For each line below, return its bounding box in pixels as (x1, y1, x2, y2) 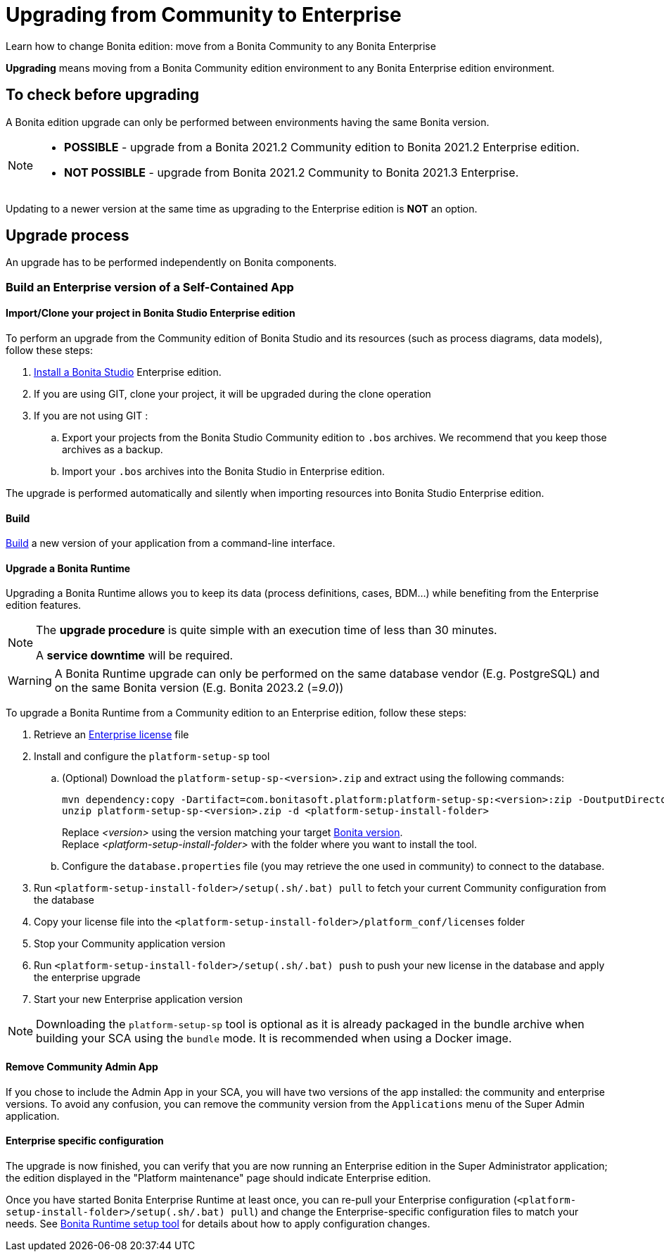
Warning (8, 674, 52, 688)
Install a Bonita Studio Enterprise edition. (34, 366, 222, 379)
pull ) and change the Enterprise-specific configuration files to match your (231, 1205, 579, 1218)
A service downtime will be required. (36, 648, 234, 663)
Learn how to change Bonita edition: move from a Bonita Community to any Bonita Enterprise (6, 39, 436, 52)
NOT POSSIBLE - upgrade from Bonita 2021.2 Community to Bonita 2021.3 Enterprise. (64, 165, 519, 179)
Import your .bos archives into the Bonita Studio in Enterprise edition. (62, 465, 385, 478)
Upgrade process (6, 227, 129, 245)
